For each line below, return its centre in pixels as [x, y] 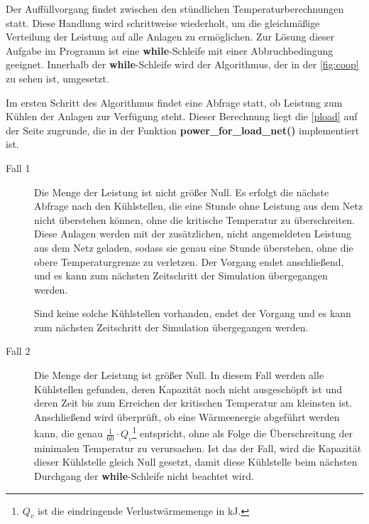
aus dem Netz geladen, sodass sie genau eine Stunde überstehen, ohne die [194, 247]
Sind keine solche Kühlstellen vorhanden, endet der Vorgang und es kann [193, 313]
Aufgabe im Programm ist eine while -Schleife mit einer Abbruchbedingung [170, 50]
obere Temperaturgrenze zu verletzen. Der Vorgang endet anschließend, [189, 261]
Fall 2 [18, 351]
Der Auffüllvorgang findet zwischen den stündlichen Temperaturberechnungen [175, 9]
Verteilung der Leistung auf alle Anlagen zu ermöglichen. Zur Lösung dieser [170, 37]
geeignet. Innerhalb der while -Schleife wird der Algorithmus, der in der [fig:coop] [182, 64]
